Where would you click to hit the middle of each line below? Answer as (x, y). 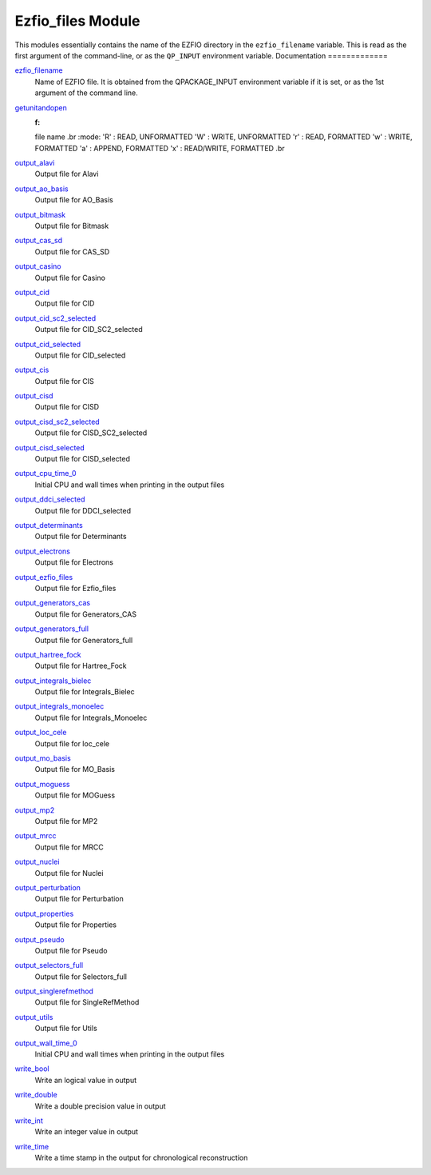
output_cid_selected (48, 344)
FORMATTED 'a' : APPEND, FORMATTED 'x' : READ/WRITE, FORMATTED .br (160, 148)
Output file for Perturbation (79, 899)
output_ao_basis (42, 189)
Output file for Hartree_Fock (81, 666)
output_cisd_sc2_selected (57, 422)
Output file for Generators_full (84, 640)
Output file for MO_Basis (75, 769)
